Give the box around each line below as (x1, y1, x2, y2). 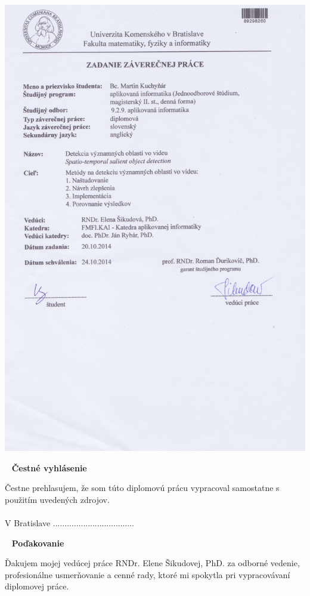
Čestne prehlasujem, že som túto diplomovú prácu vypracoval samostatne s (5, 481, 280, 494)
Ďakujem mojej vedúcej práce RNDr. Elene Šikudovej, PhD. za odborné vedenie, (5, 557, 300, 569)
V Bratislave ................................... (5, 516, 135, 529)
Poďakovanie (11, 536, 64, 549)
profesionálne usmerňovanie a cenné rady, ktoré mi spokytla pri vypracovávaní (5, 568, 290, 580)
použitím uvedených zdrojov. (5, 493, 110, 505)
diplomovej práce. (5, 580, 69, 592)
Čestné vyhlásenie (11, 461, 87, 474)
